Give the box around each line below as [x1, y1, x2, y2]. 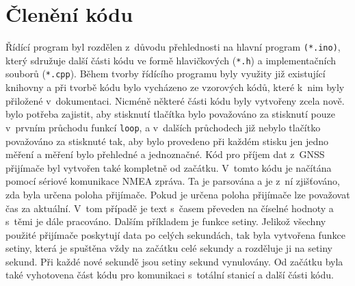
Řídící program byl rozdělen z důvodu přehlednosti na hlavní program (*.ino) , [5, 40, 341, 54]
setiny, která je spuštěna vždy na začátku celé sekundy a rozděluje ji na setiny [5, 241, 333, 255]
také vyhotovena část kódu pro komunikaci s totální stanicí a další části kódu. [5, 268, 334, 282]
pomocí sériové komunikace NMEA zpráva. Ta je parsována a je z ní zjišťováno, [5, 174, 340, 188]
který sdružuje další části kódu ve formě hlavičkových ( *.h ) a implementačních [5, 53, 337, 67]
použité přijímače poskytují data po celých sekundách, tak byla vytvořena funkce [5, 227, 345, 242]
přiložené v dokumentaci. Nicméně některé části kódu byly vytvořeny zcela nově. [5, 93, 345, 107]
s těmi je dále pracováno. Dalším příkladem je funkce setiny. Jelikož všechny [5, 214, 326, 229]
